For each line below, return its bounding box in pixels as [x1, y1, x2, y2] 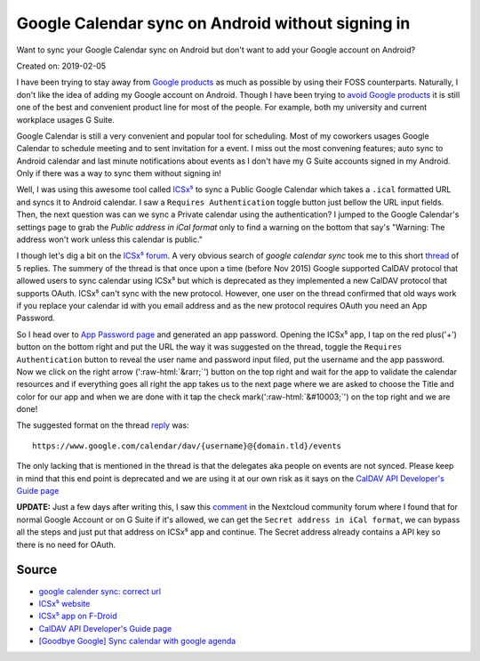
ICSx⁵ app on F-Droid [38, 610, 117, 622]
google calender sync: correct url [38, 585, 162, 596]
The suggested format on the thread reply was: [16, 420, 190, 431]
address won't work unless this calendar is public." [16, 234, 204, 245]
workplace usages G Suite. [16, 114, 115, 125]
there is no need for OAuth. [16, 539, 116, 550]
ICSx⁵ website [38, 598, 91, 609]
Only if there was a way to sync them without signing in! [16, 168, 222, 179]
